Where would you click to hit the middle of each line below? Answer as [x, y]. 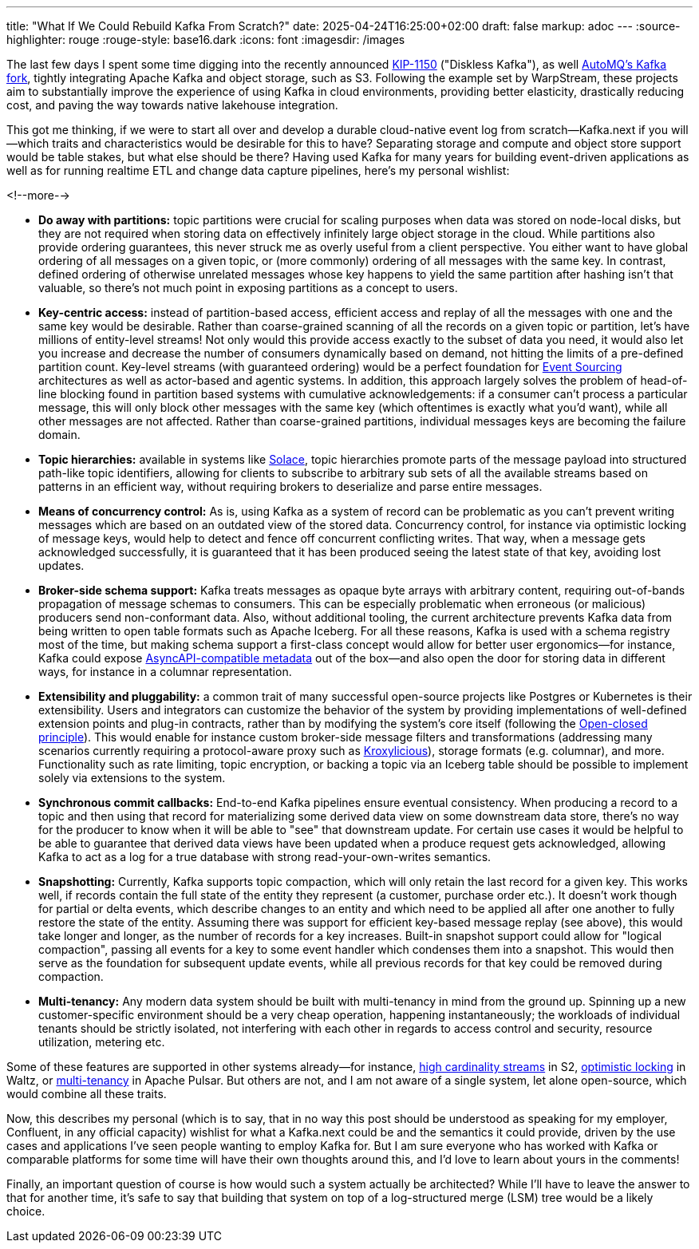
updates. [61, 565]
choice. [26, 1211]
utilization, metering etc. [102, 1042]
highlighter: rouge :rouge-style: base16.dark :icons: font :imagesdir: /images [206, 40]
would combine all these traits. [87, 1094]
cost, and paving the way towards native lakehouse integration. [172, 105]
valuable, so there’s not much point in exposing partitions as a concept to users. [248, 288]
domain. [59, 435]
